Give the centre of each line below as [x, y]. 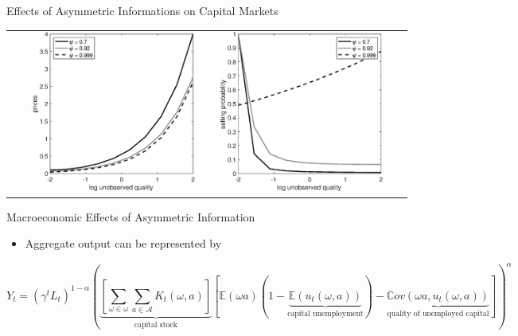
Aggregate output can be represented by [123, 243]
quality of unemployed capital [438, 313]
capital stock [156, 324]
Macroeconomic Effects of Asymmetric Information [131, 216]
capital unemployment [325, 313]
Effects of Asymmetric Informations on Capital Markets [142, 10]
